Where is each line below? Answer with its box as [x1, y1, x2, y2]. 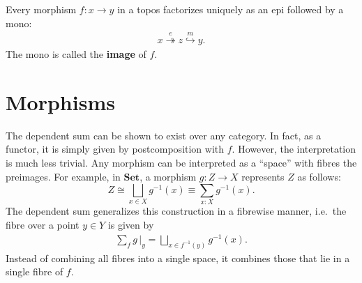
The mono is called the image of [6, 47, 146, 61]
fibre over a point [6, 217, 80, 232]
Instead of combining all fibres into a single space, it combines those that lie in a [6, 250, 350, 265]
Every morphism [6, 2, 77, 16]
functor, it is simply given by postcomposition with [6, 141, 225, 156]
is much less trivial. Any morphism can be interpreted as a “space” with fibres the [6, 155, 357, 169]
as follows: [297, 169, 341, 183]
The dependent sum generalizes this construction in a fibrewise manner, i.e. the [6, 204, 347, 218]
